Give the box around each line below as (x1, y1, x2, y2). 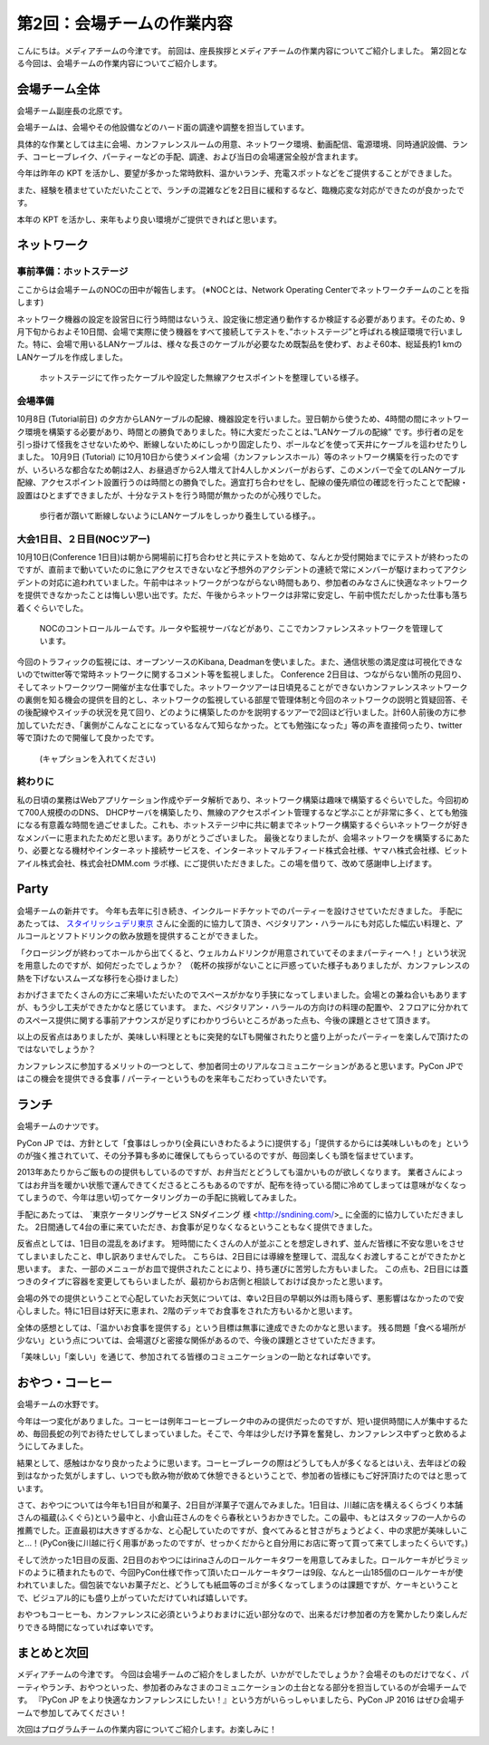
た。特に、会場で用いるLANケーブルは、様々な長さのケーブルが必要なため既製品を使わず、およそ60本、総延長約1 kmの (16, 339, 463, 350)
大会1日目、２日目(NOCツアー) (16, 533, 151, 545)
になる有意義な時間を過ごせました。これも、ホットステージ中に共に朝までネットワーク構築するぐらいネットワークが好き (16, 820, 469, 831)
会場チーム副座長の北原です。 (16, 105, 128, 116)
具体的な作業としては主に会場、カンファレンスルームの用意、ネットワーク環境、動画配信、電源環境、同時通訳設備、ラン (16, 139, 468, 149)
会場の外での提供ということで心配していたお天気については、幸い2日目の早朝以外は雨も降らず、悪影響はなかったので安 (16, 1292, 465, 1304)
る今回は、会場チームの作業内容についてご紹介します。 (16, 57, 222, 68)
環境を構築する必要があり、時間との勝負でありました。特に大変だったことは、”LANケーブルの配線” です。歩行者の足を (24, 426, 465, 437)
